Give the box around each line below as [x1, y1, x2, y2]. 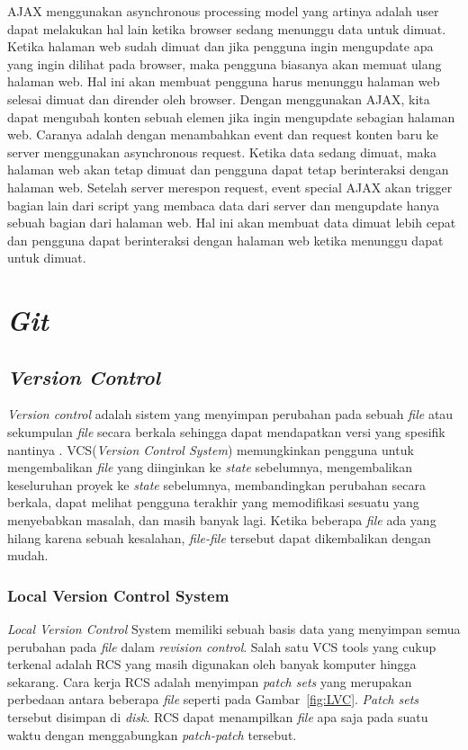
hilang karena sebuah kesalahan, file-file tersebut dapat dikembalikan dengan [7, 528, 431, 547]
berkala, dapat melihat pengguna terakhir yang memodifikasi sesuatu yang [7, 493, 419, 512]
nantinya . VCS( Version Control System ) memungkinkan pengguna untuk [7, 440, 414, 459]
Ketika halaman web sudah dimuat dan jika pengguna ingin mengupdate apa [7, 37, 434, 56]
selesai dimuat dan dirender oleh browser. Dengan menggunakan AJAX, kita [7, 89, 430, 108]
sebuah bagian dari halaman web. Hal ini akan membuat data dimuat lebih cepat [7, 213, 456, 232]
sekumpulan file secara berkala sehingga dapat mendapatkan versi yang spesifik [7, 423, 445, 442]
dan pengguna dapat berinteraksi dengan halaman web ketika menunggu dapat [7, 230, 444, 249]
